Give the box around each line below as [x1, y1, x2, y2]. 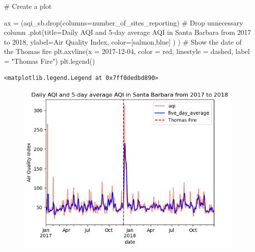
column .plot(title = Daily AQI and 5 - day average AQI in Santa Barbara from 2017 [4, 27, 251, 37]
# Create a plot [4, 1, 52, 11]
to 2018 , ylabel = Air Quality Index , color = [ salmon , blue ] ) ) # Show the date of [4, 36, 242, 47]
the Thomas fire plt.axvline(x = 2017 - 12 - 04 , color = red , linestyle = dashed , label [4, 46, 250, 56]
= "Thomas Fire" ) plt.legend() [4, 55, 95, 66]
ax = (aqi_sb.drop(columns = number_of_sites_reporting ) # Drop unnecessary [4, 17, 243, 27]
